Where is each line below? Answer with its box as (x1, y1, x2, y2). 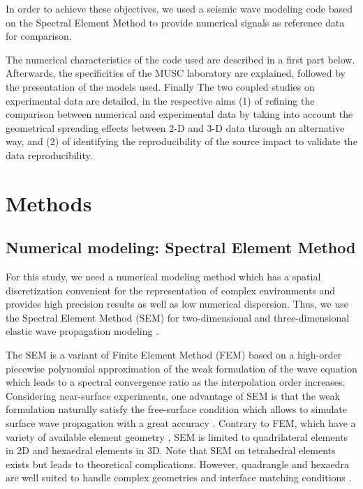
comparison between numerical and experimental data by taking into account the (6, 107, 353, 121)
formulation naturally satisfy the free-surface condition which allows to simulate (6, 402, 348, 416)
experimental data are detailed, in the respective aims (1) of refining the (6, 93, 315, 107)
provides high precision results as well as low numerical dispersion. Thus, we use (6, 296, 348, 311)
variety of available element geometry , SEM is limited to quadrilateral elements (6, 429, 348, 444)
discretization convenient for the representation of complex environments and (6, 283, 336, 297)
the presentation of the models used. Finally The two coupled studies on (6, 79, 315, 93)
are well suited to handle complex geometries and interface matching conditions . (6, 470, 352, 485)
